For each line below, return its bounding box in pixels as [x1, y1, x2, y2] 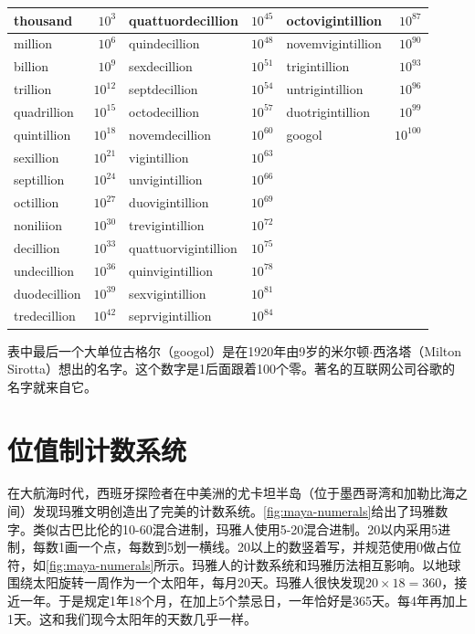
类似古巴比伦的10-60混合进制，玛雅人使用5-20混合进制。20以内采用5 [32, 519, 438, 538]
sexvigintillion [129, 283, 206, 302]
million [14, 34, 53, 53]
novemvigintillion [286, 34, 382, 53]
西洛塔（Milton [373, 341, 462, 360]
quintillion [14, 124, 71, 143]
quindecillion [129, 34, 200, 53]
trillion [14, 79, 52, 99]
